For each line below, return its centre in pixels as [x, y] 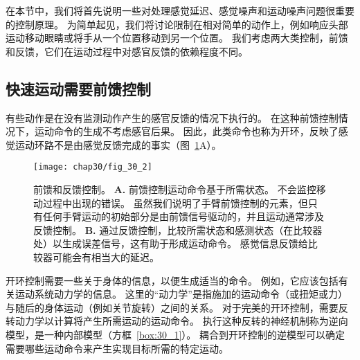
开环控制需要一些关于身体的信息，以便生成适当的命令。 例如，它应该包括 [172, 280]
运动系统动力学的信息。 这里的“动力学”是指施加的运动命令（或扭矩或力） [181, 294]
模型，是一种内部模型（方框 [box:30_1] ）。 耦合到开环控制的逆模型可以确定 [175, 334]
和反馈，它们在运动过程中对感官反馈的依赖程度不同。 [127, 51]
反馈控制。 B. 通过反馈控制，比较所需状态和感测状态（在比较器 [178, 229]
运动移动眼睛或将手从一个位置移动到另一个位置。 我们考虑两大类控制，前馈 [177, 38]
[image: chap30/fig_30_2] [93, 167]
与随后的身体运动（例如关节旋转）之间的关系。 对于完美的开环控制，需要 [172, 307]
